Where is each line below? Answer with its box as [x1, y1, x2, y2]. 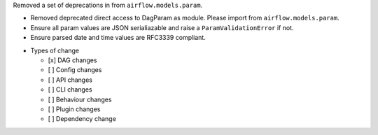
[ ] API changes [48, 76, 92, 84]
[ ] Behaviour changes [48, 95, 112, 104]
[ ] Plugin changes [48, 105, 101, 113]
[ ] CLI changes [48, 85, 92, 94]
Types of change [30, 46, 80, 55]
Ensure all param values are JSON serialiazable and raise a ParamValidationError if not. [30, 23, 294, 31]
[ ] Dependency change [48, 115, 117, 123]
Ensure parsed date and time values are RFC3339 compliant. [30, 34, 206, 42]
